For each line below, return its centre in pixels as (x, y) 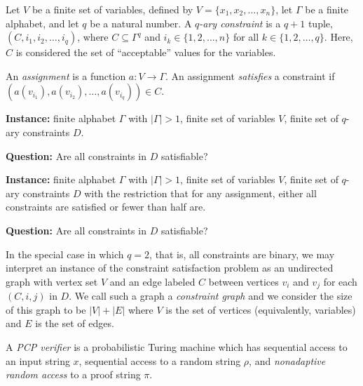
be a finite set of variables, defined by (112, 9)
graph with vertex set (52, 281)
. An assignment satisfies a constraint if (250, 75)
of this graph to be (46, 309)
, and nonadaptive (287, 360)
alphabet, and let (42, 23)
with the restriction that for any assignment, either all (200, 193)
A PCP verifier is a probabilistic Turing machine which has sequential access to (177, 346)
